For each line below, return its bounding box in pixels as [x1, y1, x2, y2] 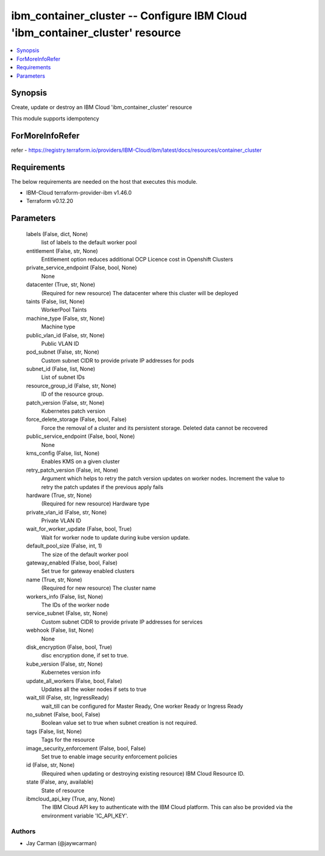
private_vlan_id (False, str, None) [26, 508, 107, 516]
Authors [11, 827, 36, 836]
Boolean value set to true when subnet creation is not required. [41, 719, 198, 726]
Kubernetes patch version [41, 407, 105, 415]
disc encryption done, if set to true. [41, 652, 129, 659]
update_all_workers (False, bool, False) [26, 677, 123, 684]
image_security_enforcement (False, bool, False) [26, 745, 146, 752]
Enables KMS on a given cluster [41, 458, 120, 465]
